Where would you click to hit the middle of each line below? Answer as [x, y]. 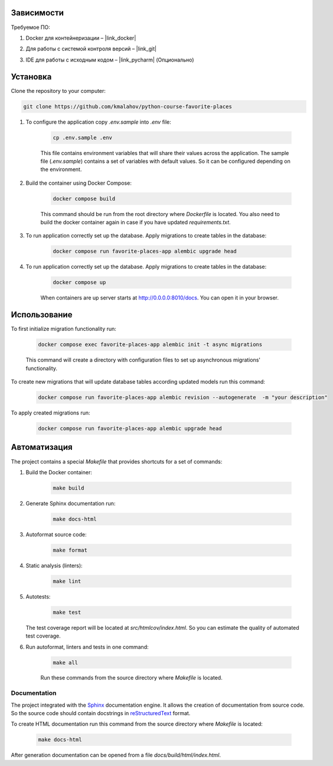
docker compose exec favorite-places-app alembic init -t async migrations [150, 345]
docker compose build [84, 199]
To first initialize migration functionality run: [63, 329]
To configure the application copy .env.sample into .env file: [98, 122]
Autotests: [38, 596]
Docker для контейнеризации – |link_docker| [81, 38]
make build [68, 488]
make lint [67, 581]
